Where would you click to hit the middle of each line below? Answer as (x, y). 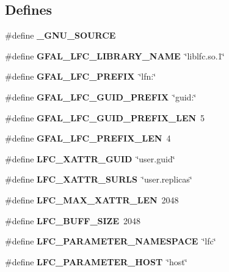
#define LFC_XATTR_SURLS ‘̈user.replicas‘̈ (99, 179)
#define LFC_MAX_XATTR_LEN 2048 (92, 199)
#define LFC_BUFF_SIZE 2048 (73, 220)
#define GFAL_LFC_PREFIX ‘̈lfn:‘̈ (81, 76)
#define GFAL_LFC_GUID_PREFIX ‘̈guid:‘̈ (101, 96)
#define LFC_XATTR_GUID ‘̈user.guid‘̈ (90, 158)
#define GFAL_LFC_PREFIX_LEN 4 (88, 138)
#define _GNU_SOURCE (60, 35)
